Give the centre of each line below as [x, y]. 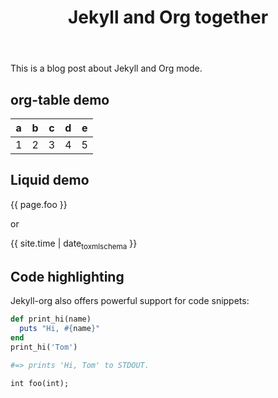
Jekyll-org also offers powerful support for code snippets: [130, 301]
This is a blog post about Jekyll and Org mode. [106, 68]
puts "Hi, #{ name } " [60, 329]
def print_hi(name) [51, 319]
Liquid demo [50, 180]
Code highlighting [67, 277]
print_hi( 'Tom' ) [44, 347]
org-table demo [60, 99]
